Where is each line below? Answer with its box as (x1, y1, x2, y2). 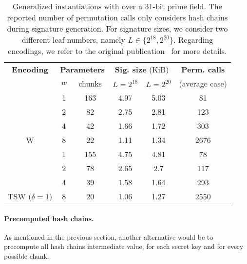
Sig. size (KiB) (114, 64, 169, 75)
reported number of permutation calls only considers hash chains (7, 12, 228, 23)
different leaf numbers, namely (21, 34, 125, 45)
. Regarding (173, 34, 213, 45)
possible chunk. (4, 250, 49, 261)
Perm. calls (181, 64, 225, 75)
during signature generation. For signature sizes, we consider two (7, 23, 228, 34)
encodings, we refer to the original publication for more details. (8, 45, 227, 56)
